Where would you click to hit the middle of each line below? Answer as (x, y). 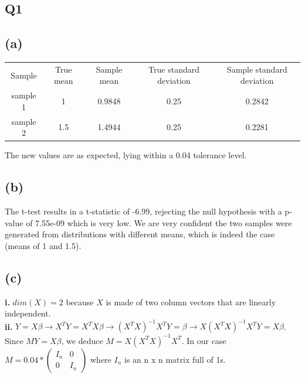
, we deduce (82, 340)
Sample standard (257, 69)
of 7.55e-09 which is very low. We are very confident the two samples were (159, 222)
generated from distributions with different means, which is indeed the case (140, 234)
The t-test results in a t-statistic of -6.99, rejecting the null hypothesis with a (143, 211)
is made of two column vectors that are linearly (191, 302)
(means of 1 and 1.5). (43, 245)
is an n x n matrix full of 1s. (175, 359)
